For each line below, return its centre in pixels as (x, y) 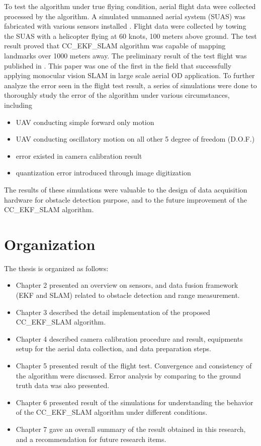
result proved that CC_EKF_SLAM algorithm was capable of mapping (115, 46)
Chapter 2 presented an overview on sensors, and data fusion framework (127, 285)
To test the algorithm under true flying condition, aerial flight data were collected (130, 6)
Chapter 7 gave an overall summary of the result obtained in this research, (131, 429)
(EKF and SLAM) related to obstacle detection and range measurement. (128, 295)
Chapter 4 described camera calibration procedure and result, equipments (129, 338)
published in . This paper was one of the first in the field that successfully (118, 65)
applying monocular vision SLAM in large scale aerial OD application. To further (129, 75)
